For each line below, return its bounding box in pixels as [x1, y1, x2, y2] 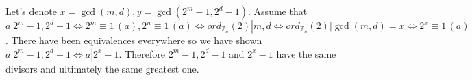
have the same [276, 46, 336, 60]
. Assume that [248, 4, 308, 18]
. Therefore [119, 46, 165, 60]
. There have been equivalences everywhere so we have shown [5, 33, 262, 47]
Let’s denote [5, 4, 57, 18]
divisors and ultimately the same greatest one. [5, 61, 199, 75]
